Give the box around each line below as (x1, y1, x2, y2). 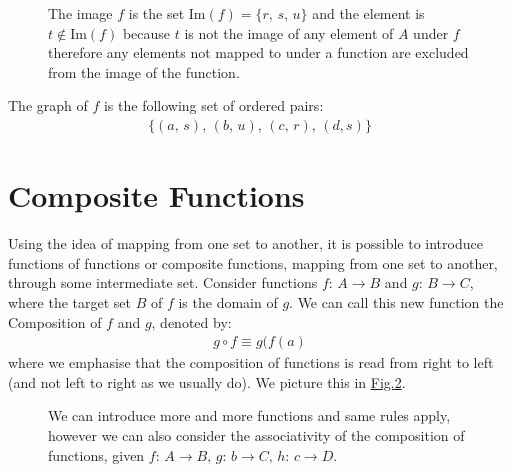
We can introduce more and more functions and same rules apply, (48, 405, 451, 426)
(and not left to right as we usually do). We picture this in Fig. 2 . (8, 371, 406, 392)
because (122, 22, 171, 43)
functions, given (48, 444, 145, 465)
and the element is (312, 3, 425, 23)
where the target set (8, 291, 132, 312)
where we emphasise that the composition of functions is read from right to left (8, 352, 494, 373)
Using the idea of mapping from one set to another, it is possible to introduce (8, 233, 483, 254)
